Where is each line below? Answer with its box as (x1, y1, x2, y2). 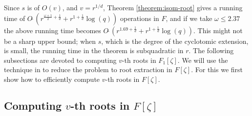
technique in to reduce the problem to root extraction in (4, 64, 172, 75)
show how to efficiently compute (4, 74, 100, 84)
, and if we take (166, 13, 212, 23)
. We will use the (177, 55, 228, 65)
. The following (189, 45, 234, 56)
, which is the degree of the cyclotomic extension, (101, 36, 249, 46)
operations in (120, 13, 159, 23)
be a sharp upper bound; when (4, 36, 96, 46)
